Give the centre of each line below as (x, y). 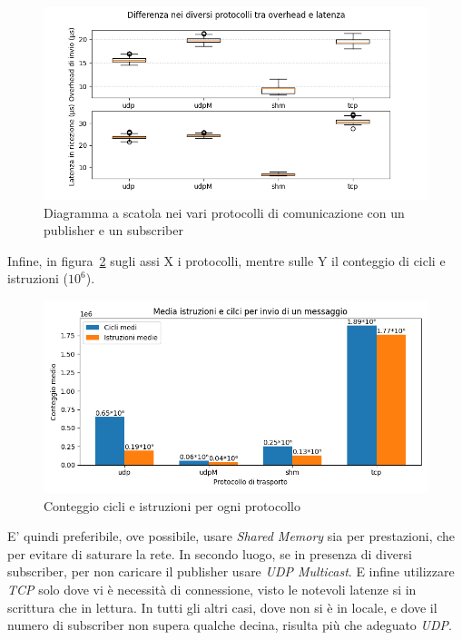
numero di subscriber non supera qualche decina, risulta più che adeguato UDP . (230, 625)
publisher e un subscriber (113, 230)
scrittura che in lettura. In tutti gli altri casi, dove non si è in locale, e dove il (222, 607)
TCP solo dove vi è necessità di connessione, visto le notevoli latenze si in (212, 589)
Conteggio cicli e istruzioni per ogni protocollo (172, 505)
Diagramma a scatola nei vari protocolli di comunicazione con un (224, 212)
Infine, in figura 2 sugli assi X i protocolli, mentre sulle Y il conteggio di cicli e (226, 260)
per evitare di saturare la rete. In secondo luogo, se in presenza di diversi (210, 553)
